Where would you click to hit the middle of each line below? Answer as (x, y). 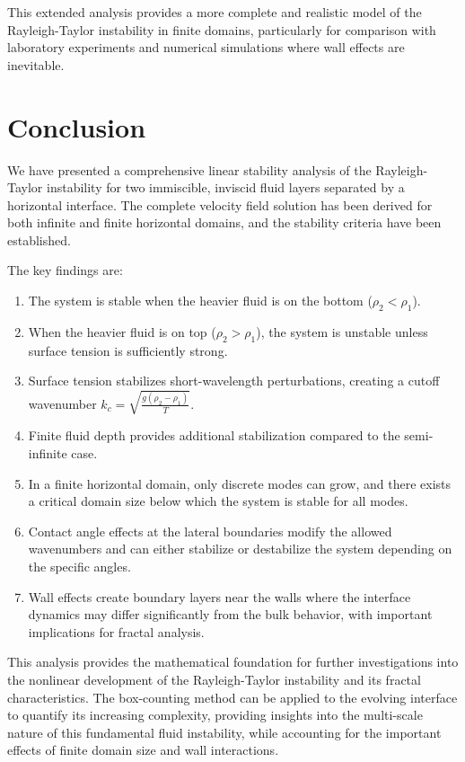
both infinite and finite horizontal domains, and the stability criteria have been (224, 222)
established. (39, 239)
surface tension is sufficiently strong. (128, 350)
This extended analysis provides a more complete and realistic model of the (215, 12)
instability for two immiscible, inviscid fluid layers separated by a (225, 187)
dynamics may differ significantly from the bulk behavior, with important (230, 614)
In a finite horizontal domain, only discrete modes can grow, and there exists (240, 483)
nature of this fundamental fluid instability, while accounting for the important (224, 732)
